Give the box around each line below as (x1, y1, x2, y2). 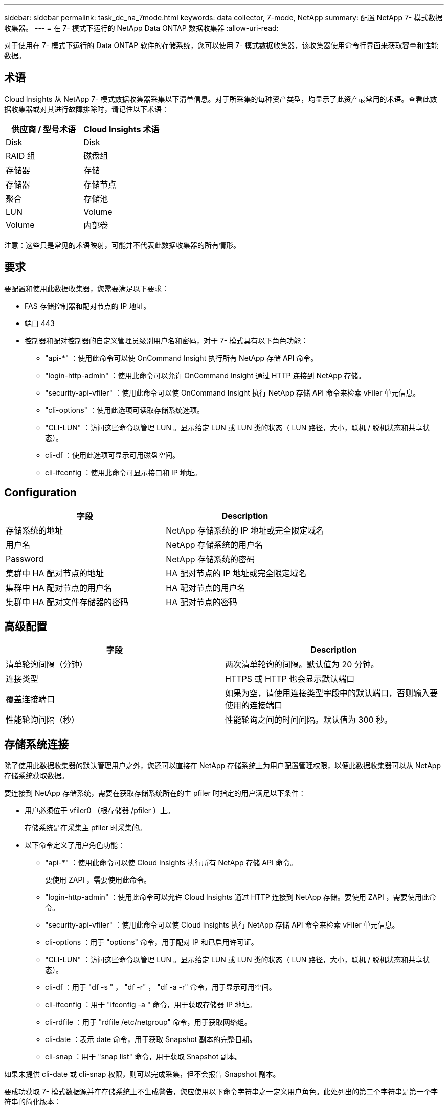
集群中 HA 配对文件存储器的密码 (6, 596, 128, 607)
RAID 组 (6, 150, 35, 161)
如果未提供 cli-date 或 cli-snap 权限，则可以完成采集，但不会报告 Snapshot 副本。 (4, 1070, 280, 1079)
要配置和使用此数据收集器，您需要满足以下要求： (4, 284, 169, 293)
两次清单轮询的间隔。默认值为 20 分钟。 (225, 659, 379, 670)
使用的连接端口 (225, 700, 283, 711)
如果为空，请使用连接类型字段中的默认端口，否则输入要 (225, 688, 438, 699)
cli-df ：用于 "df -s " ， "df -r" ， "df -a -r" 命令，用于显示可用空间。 (45, 983, 276, 992)
